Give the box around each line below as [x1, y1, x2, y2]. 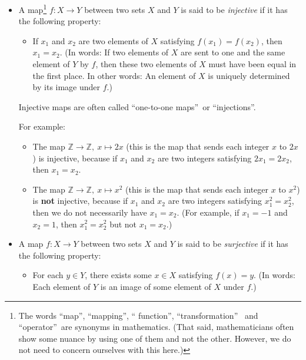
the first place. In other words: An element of [32, 69, 196, 81]
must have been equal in [208, 58, 297, 70]
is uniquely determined [208, 69, 290, 81]
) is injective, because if [32, 151, 118, 164]
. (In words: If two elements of [59, 46, 169, 58]
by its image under [32, 81, 101, 93]
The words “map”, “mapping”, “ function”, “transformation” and [18, 309, 258, 321]
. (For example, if [177, 206, 240, 218]
